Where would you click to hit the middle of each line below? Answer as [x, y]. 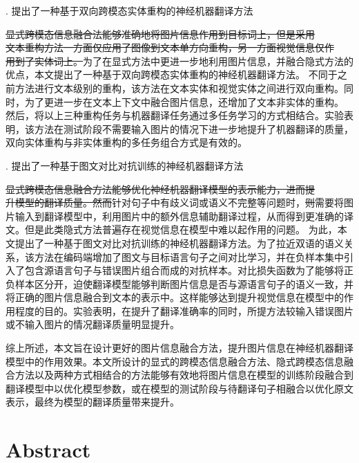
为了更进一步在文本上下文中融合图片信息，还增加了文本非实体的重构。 [184, 101]
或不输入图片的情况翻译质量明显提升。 [93, 324]
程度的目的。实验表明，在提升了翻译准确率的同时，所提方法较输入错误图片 [184, 310]
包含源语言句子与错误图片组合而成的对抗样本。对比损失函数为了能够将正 [189, 270]
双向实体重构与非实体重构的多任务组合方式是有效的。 [126, 142]
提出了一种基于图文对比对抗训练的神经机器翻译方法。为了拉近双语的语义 [179, 243]
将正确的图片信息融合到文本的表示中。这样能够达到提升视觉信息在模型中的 [175, 297]
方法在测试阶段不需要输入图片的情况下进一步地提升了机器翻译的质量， [194, 128]
